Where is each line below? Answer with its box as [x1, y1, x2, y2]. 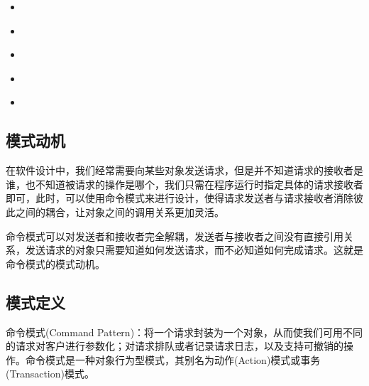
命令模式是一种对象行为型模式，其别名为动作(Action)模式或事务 [25, 352, 321, 367]
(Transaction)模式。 [6, 366, 94, 381]
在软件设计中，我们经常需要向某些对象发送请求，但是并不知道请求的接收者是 [6, 163, 363, 178]
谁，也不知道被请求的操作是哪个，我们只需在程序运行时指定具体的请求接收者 [6, 176, 363, 191]
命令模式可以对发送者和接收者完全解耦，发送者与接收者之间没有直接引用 [6, 228, 343, 243]
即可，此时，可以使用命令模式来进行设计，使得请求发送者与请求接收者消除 [6, 191, 353, 205]
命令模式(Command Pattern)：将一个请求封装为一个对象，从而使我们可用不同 [6, 324, 363, 339]
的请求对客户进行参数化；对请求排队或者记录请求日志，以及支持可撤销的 [6, 338, 343, 353]
